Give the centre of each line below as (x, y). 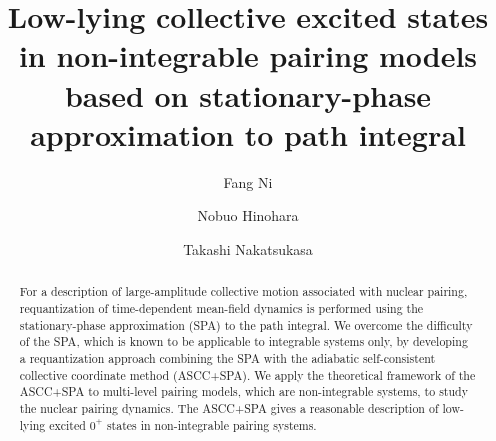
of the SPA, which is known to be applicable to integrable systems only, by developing (243, 341)
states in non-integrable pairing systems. (211, 424)
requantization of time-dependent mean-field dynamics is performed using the (221, 307)
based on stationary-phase (248, 94)
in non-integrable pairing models (248, 55)
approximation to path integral (248, 133)
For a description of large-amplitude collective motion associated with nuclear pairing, (243, 291)
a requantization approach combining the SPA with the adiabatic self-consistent (227, 357)
